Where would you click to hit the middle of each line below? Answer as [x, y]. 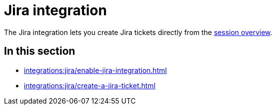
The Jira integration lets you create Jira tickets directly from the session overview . [138, 32]
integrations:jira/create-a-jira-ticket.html [90, 85]
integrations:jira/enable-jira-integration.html [95, 70]
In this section [40, 51]
